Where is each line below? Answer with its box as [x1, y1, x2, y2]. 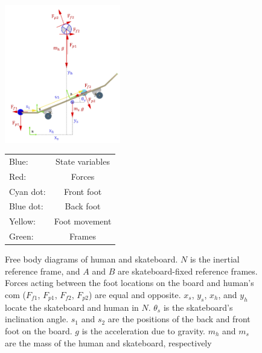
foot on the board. [5, 324, 72, 337]
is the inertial [190, 253, 240, 266]
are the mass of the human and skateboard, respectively [5, 336, 212, 349]
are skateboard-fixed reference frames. [117, 264, 258, 277]
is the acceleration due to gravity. [81, 324, 206, 337]
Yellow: [9, 215, 36, 227]
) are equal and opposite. [89, 288, 181, 301]
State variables [56, 154, 110, 167]
